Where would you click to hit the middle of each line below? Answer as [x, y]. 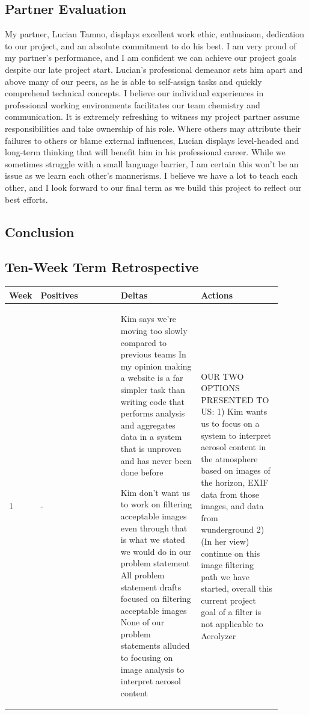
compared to [144, 342]
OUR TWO [222, 376]
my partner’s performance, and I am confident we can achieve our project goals [151, 57]
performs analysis [153, 413]
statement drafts [151, 587]
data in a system [151, 437]
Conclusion [40, 231]
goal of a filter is [231, 612]
